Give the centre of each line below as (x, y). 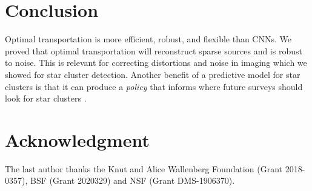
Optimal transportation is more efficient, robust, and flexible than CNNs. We (148, 39)
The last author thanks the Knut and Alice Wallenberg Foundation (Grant (144, 168)
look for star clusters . (46, 98)
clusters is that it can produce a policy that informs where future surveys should (154, 86)
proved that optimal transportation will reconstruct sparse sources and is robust (154, 50)
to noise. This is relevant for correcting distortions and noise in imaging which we (156, 63)
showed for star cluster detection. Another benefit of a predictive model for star (153, 74)
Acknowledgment (77, 139)
